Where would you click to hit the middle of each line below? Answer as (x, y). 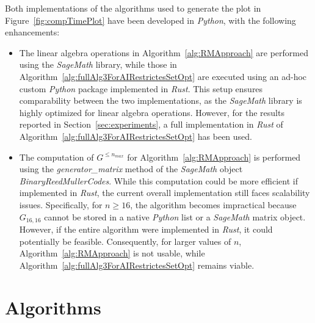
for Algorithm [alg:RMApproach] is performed (214, 157)
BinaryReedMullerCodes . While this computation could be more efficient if (158, 180)
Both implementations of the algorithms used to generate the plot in (133, 8)
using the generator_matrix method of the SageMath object (131, 169)
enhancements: (32, 32)
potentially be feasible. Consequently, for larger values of (125, 241)
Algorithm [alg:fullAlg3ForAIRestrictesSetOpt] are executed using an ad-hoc (163, 76)
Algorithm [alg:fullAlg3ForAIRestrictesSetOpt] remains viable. (137, 265)
